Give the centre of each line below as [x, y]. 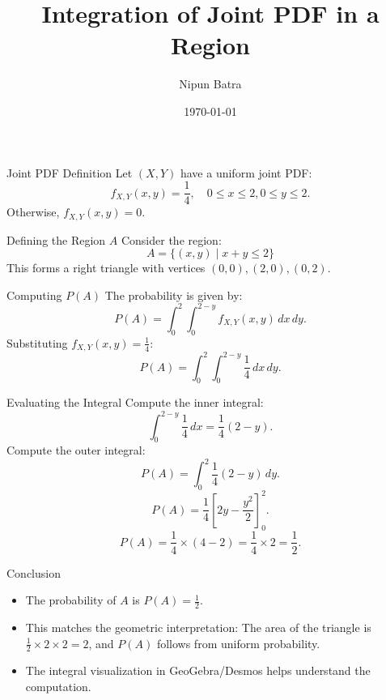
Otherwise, [33, 212]
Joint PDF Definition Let [70, 172]
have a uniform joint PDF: [246, 172]
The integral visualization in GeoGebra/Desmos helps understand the [198, 670]
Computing [34, 295]
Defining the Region [56, 239]
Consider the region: [171, 239]
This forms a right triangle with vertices [106, 268]
